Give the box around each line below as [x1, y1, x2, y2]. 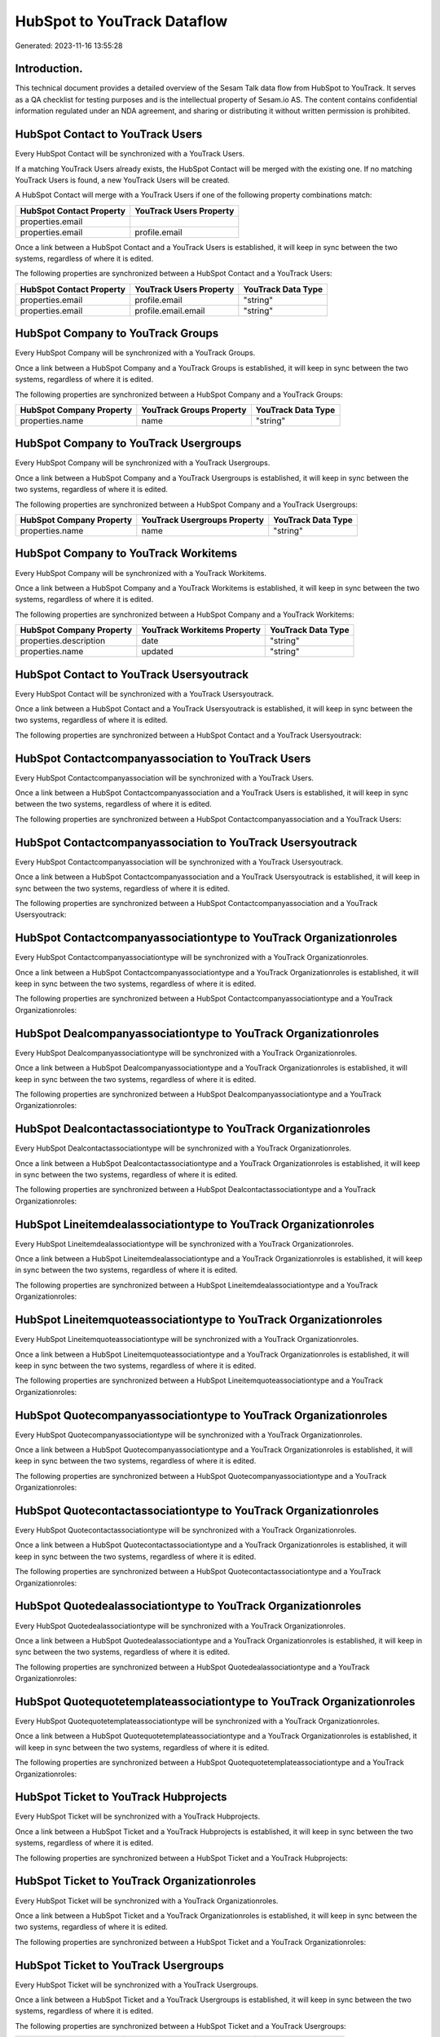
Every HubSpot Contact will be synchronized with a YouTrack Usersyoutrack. [15, 689, 275, 698]
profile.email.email [134, 305, 205, 316]
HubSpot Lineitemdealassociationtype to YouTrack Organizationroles [15, 1217, 375, 1231]
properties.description [20, 636, 106, 647]
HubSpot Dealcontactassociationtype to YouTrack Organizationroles [15, 1122, 371, 1136]
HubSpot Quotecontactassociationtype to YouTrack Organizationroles [15, 1503, 379, 1517]
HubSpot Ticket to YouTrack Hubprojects [15, 1790, 227, 1804]
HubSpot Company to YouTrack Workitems [15, 547, 238, 561]
